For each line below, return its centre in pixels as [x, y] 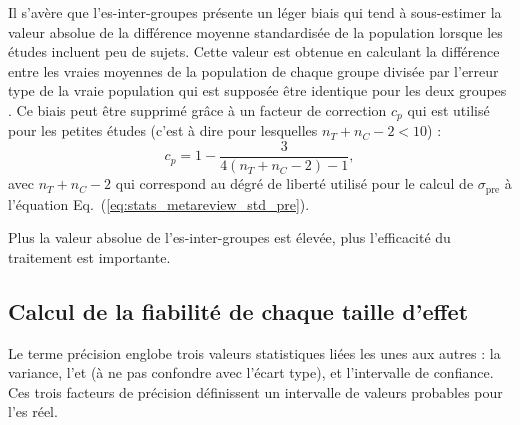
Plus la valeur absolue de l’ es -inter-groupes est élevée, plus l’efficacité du [229, 237]
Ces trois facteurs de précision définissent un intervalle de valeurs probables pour [255, 391]
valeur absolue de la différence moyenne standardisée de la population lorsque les [255, 31]
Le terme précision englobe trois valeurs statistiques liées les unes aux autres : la [254, 352]
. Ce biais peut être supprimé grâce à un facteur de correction [197, 109]
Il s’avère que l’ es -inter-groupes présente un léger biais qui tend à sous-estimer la [255, 12]
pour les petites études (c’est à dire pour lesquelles [163, 130]
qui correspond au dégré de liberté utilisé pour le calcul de [294, 183]
